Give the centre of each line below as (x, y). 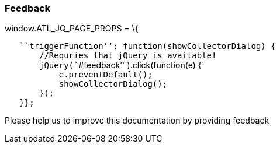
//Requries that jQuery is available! (128, 56)
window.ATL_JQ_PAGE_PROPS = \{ (72, 29)
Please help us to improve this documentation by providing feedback (137, 121)
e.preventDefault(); (106, 75)
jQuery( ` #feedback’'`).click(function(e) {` (122, 65)
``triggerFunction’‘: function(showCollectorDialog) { (148, 46)
